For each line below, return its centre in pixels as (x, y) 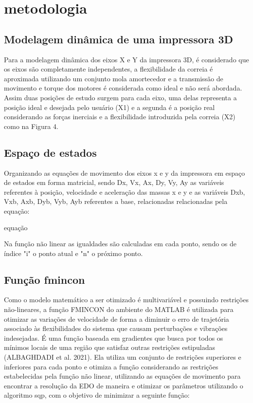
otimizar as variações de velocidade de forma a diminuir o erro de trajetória (117, 319)
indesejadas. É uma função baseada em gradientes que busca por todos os (114, 338)
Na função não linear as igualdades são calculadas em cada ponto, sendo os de (120, 244)
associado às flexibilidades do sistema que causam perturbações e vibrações (116, 328)
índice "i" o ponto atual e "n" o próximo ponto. (73, 253)
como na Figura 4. (31, 126)
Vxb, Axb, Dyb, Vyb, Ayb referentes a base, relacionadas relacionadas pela (116, 201)
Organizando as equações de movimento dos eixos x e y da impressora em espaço (125, 173)
